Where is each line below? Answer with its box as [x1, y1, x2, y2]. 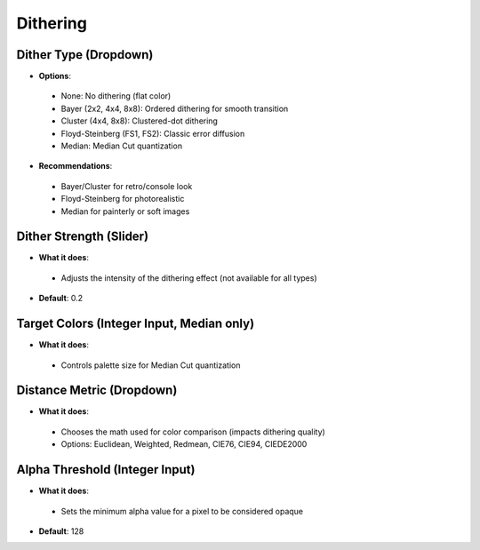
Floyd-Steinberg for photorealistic [60, 194, 185, 204]
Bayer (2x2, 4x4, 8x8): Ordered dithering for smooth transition [60, 103, 289, 114]
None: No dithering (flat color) [60, 91, 172, 101]
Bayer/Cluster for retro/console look [60, 180, 193, 191]
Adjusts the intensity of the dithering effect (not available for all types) [60, 272, 317, 283]
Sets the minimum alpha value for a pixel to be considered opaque [60, 506, 304, 516]
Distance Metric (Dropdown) [16, 383, 178, 398]
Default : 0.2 [38, 293, 84, 304]
